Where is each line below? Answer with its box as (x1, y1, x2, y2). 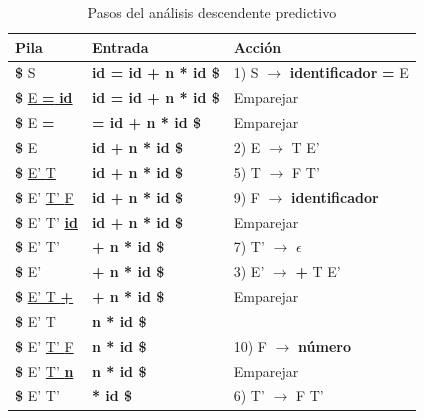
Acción (233, 36, 282, 57)
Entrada (91, 36, 149, 57)
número (298, 335, 352, 356)
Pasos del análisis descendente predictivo (87, 2, 337, 22)
